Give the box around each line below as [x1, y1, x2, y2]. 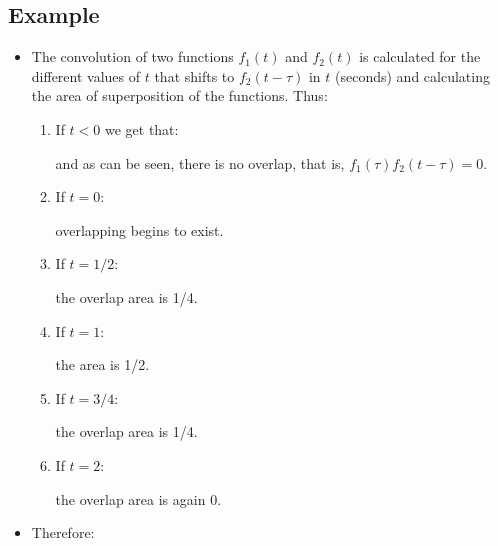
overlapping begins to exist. [55, 219, 224, 240]
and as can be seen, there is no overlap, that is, [55, 152, 345, 173]
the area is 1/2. [55, 354, 150, 375]
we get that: [104, 118, 179, 139]
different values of [31, 65, 141, 86]
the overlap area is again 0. [55, 488, 222, 509]
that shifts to [154, 65, 235, 86]
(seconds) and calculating [335, 65, 490, 86]
